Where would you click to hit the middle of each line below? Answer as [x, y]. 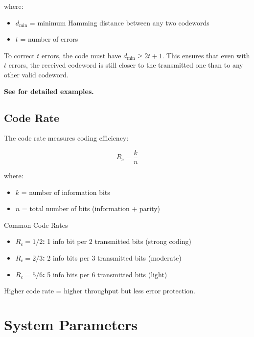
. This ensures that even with [206, 55]
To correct [19, 55]
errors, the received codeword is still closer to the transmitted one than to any [126, 65]
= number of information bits [66, 192]
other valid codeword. [36, 74]
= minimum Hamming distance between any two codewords [119, 22]
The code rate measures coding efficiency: [66, 138]
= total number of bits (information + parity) [91, 208]
